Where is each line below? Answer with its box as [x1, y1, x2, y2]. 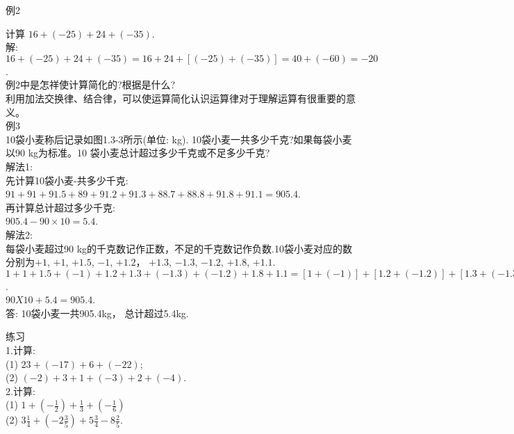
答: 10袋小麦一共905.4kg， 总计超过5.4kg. [6, 305, 189, 320]
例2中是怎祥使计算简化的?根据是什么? [6, 77, 176, 92]
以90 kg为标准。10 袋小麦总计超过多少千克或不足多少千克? [6, 145, 270, 160]
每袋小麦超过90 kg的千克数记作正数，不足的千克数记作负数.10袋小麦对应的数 [6, 241, 352, 255]
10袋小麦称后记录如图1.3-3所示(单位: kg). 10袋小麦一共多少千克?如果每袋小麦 [6, 131, 352, 146]
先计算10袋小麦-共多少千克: [6, 172, 128, 187]
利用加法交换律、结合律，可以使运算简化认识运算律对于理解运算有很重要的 [6, 90, 346, 105]
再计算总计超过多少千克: [6, 200, 115, 214]
